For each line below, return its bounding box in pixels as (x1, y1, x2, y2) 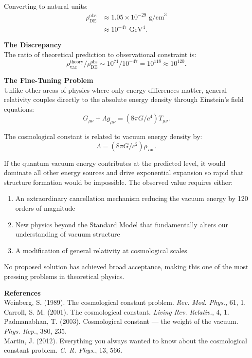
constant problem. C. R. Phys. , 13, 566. (4, 345, 123, 355)
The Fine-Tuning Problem (4, 75, 93, 85)
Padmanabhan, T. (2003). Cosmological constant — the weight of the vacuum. (4, 316, 238, 326)
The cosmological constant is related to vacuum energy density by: (4, 131, 202, 141)
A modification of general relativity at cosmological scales (15, 245, 187, 255)
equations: (4, 103, 34, 114)
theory (70, 60, 84, 65)
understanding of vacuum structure (15, 229, 120, 239)
